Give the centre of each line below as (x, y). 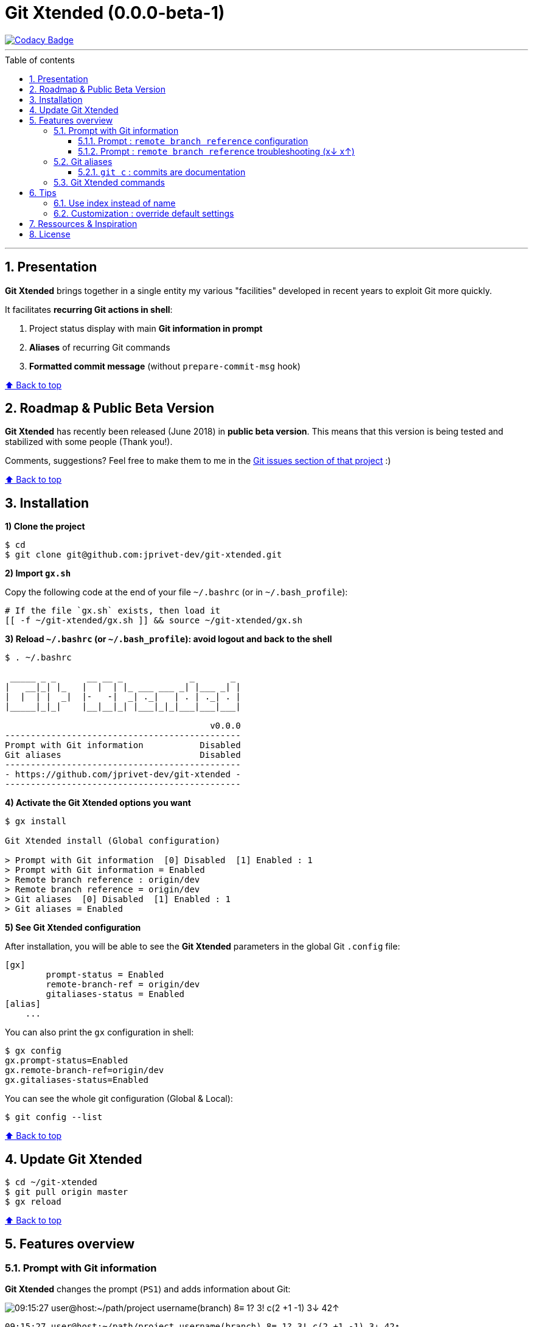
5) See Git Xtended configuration (73, 928)
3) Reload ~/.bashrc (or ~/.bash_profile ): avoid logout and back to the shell (169, 639)
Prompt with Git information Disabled (123, 745)
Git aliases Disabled (123, 755)
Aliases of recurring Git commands (100, 347)
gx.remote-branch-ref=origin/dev (85, 1070)
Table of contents (40, 60)
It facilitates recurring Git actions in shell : (89, 309)
